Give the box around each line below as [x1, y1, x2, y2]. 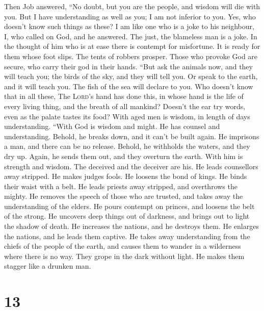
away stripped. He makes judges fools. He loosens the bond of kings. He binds [4, 171, 247, 182]
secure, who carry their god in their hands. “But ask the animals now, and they [4, 61, 253, 71]
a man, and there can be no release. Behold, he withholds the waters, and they [4, 141, 250, 151]
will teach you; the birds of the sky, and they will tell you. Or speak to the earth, [4, 71, 258, 82]
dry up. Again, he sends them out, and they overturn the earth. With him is [4, 150, 243, 161]
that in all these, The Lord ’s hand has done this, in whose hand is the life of [4, 91, 244, 101]
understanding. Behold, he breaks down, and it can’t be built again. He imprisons [4, 131, 259, 141]
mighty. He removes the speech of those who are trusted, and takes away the [4, 191, 243, 201]
